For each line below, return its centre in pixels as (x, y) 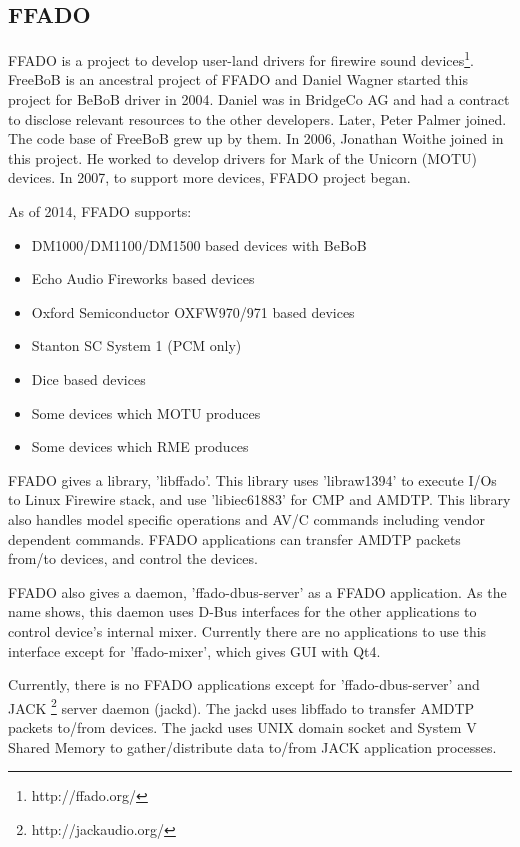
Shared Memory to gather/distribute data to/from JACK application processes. (252, 746)
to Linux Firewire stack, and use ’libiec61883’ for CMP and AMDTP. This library (259, 499)
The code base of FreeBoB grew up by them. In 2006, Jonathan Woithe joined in (256, 138)
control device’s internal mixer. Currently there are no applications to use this (247, 630)
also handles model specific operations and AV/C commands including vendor (246, 518)
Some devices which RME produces (140, 446)
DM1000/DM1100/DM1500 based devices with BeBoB (199, 244)
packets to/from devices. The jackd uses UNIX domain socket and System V (242, 726)
